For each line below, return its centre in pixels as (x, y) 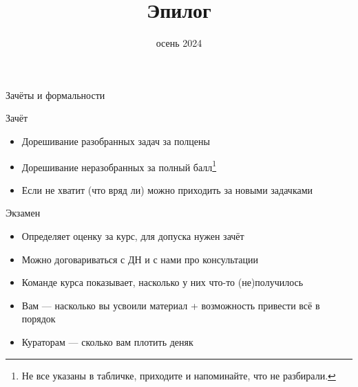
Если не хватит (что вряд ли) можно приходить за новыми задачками (167, 189)
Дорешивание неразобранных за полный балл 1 (119, 166)
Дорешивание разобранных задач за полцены (116, 141)
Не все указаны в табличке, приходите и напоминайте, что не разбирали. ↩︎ (179, 375)
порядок (39, 319)
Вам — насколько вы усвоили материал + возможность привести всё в (171, 305)
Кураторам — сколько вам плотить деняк (107, 341)
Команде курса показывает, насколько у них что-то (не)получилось (162, 282)
